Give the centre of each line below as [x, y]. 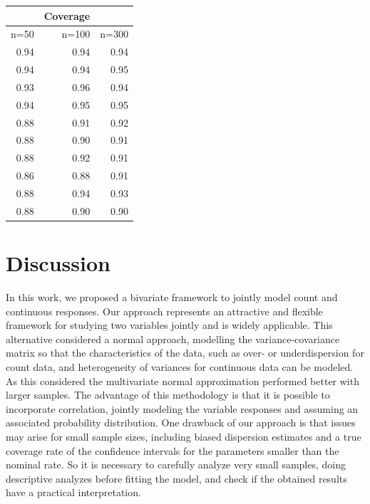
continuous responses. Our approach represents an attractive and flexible [164, 311]
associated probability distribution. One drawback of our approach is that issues [181, 422]
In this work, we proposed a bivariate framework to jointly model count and [172, 297]
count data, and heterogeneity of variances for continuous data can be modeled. [180, 366]
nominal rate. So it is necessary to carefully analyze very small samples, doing [176, 464]
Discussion [58, 263]
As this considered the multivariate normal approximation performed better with [183, 380]
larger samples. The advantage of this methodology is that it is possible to [168, 395]
